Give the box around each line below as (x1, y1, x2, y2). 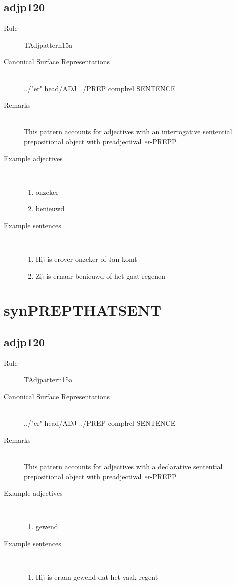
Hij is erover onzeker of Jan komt (35, 254, 137, 264)
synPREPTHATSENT (4, 300, 162, 320)
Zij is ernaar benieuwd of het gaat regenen (35, 270, 165, 281)
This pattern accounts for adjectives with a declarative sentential (24, 461, 223, 472)
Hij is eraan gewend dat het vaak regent (35, 572, 158, 582)
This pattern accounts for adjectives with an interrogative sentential (24, 126, 232, 137)
